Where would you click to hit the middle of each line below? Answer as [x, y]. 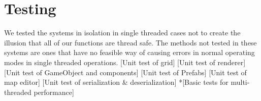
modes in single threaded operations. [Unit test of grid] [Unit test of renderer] [125, 62]
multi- [240, 82]
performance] [54, 92]
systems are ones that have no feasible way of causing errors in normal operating [129, 52]
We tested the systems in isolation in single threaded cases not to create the [122, 33]
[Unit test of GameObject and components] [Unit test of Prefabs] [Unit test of [125, 72]
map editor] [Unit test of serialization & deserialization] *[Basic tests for [116, 82]
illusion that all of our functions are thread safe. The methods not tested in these [130, 42]
